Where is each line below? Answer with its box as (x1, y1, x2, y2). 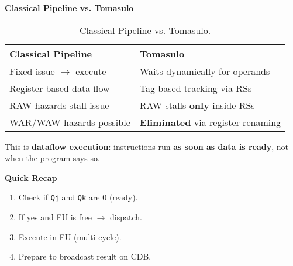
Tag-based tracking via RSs (139, 81, 252, 95)
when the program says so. (5, 152, 100, 164)
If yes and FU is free (18, 211, 92, 223)
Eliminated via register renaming (139, 115, 281, 129)
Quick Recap (5, 171, 57, 183)
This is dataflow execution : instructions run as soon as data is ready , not (5, 140, 289, 152)
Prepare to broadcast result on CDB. (18, 250, 151, 262)
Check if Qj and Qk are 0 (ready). (18, 191, 138, 203)
